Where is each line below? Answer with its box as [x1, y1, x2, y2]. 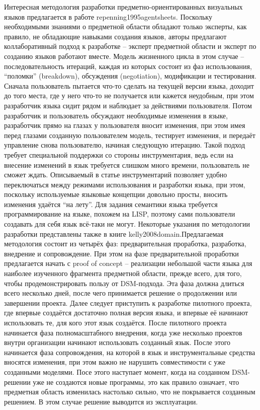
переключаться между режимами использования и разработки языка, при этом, [4, 179, 245, 189]
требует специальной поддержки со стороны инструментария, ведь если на [4, 149, 233, 160]
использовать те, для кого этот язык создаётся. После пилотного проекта [4, 317, 227, 327]
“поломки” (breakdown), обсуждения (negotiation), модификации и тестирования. [4, 71, 256, 81]
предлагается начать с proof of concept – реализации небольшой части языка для [4, 258, 252, 268]
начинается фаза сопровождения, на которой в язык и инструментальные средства [4, 347, 255, 357]
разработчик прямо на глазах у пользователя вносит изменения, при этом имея [4, 120, 245, 130]
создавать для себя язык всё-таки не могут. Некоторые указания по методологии [4, 219, 250, 229]
